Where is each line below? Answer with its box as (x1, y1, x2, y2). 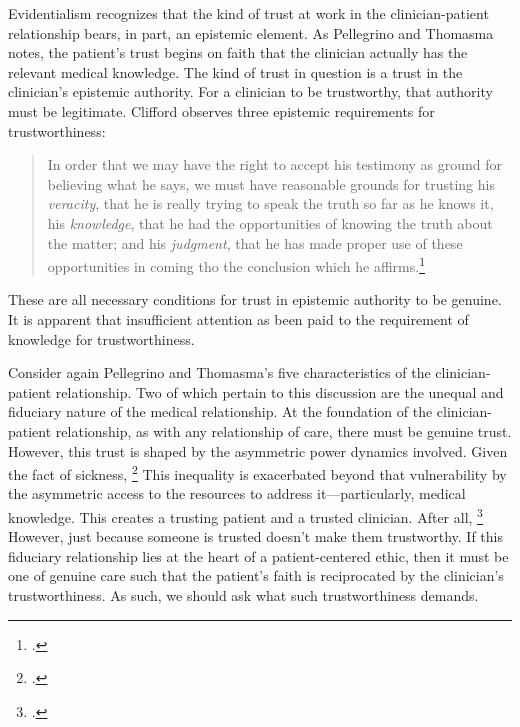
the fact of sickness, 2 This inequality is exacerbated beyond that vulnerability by (8, 461, 507, 484)
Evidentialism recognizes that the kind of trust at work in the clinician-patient (8, 3, 489, 23)
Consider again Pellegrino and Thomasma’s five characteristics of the (8, 362, 431, 383)
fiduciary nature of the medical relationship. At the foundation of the (8, 401, 433, 422)
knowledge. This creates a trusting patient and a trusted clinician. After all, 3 (8, 503, 483, 527)
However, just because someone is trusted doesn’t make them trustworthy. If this (8, 526, 503, 547)
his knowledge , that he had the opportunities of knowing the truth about (47, 212, 493, 233)
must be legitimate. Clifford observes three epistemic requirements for (8, 100, 435, 121)
